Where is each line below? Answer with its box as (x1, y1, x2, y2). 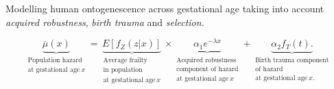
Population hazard (27, 57, 82, 64)
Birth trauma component (255, 57, 329, 64)
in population (103, 66, 143, 74)
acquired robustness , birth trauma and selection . (5, 14, 204, 29)
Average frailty (103, 57, 147, 64)
